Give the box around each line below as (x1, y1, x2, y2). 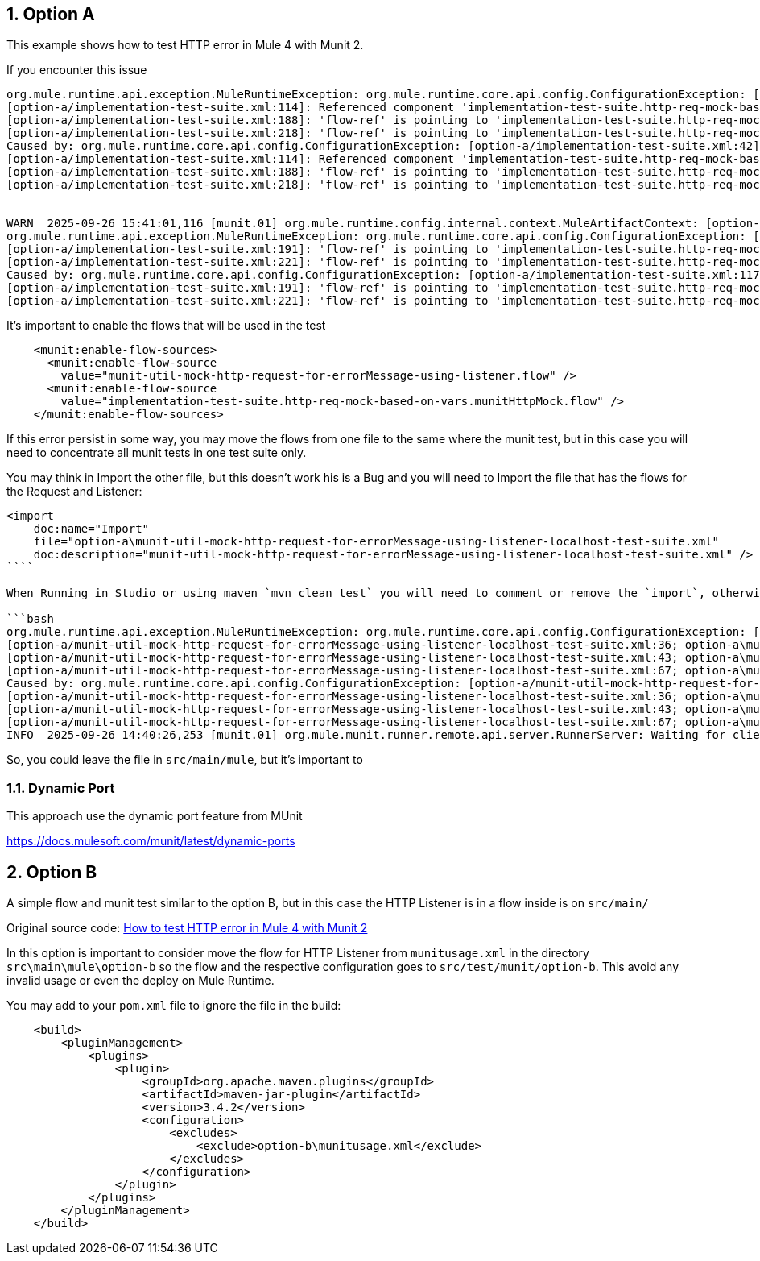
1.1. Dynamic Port (6, 779, 115, 796)
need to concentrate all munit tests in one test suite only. (6, 446, 307, 460)
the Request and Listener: (6, 484, 142, 499)
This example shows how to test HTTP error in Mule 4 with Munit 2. (6, 38, 364, 52)
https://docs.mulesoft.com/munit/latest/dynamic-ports (6, 834, 295, 848)
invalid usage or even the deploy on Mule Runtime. (6, 973, 275, 988)
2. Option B (6, 861, 97, 882)
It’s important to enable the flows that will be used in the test (6, 318, 326, 333)
